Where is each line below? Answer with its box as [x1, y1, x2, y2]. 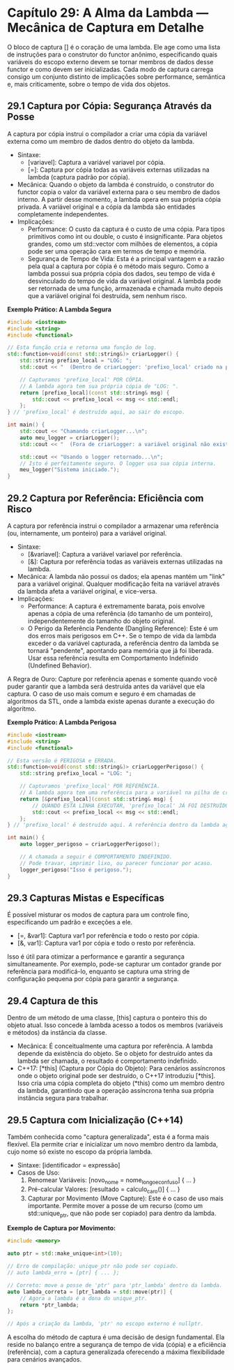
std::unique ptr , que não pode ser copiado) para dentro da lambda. [27, 1209, 217, 1219]
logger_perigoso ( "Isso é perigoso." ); [19, 866, 132, 874]
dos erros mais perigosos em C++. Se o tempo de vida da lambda [27, 631, 217, 640]
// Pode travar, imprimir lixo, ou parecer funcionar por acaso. [19, 860, 214, 867]
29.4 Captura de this [7, 995, 99, 1007]
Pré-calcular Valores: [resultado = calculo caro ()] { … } [27, 1185, 180, 1195]
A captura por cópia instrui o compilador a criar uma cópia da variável [7, 129, 208, 138]
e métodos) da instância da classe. [7, 1029, 107, 1037]
